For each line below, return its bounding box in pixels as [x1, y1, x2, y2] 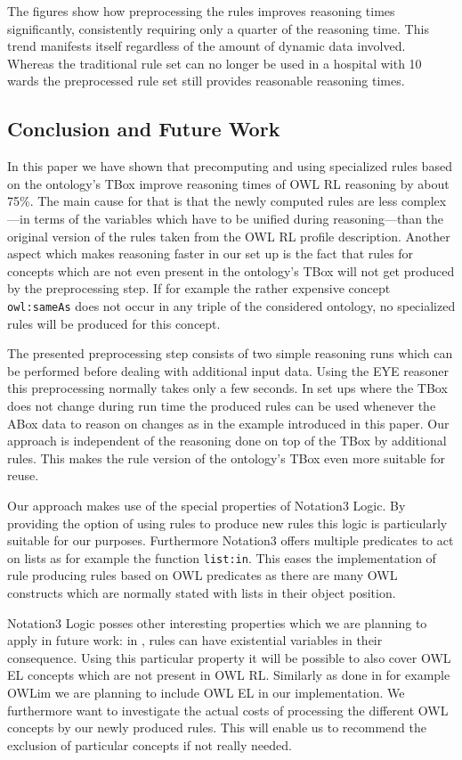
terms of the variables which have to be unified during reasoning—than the [34, 208, 444, 227]
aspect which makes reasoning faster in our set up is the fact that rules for [7, 244, 414, 263]
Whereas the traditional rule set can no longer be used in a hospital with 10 [7, 53, 422, 72]
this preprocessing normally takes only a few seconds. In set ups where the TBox [7, 379, 448, 397]
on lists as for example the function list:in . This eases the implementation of [7, 548, 436, 567]
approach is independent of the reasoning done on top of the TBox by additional [7, 431, 447, 450]
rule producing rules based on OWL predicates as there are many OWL [7, 566, 398, 584]
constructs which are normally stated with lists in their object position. [7, 583, 396, 601]
